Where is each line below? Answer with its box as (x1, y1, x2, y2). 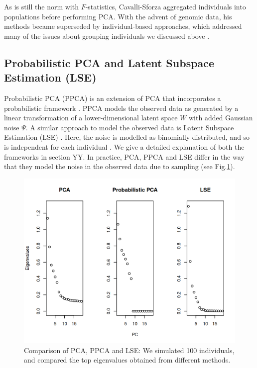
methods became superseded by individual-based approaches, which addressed (4, 21, 242, 31)
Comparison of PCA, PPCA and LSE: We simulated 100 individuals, (24, 345, 235, 355)
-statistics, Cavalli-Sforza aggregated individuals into (85, 1, 246, 11)
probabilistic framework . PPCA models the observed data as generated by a (4, 102, 239, 113)
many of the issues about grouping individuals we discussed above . (4, 30, 210, 41)
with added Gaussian (188, 112, 253, 123)
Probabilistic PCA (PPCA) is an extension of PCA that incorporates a (4, 92, 221, 103)
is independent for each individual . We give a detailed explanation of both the (4, 141, 245, 152)
